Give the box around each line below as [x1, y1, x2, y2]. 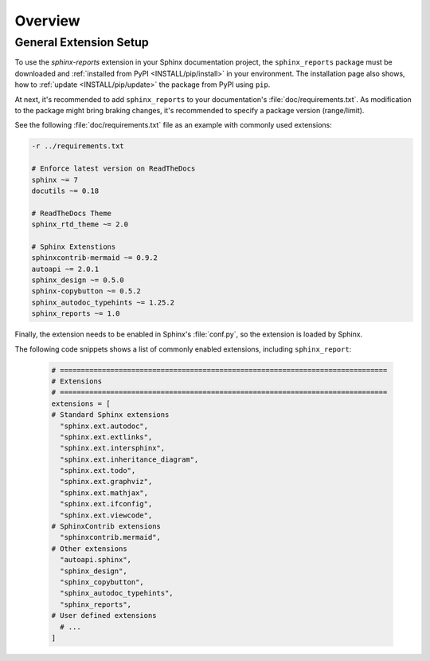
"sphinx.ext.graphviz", [60, 477, 153, 486]
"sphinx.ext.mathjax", [60, 488, 149, 498]
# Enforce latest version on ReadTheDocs [31, 164, 196, 173]
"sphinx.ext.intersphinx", [60, 443, 166, 453]
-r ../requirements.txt [31, 142, 125, 151]
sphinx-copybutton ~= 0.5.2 [31, 287, 141, 296]
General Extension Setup [14, 35, 149, 49]
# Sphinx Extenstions [31, 242, 116, 251]
